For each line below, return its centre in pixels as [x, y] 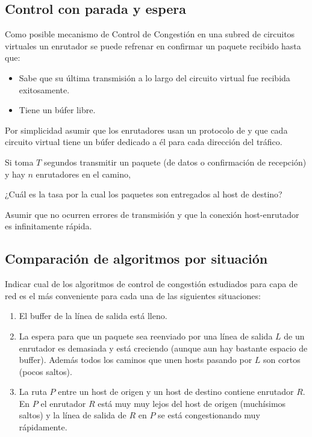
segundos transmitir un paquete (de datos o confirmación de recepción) [175, 162]
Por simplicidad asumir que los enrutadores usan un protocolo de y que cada [146, 130]
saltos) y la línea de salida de [73, 415]
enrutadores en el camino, [83, 174]
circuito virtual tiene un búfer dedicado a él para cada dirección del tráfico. [144, 142]
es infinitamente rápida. [48, 226]
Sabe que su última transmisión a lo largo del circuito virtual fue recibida [154, 77]
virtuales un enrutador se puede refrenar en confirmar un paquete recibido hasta [153, 45]
